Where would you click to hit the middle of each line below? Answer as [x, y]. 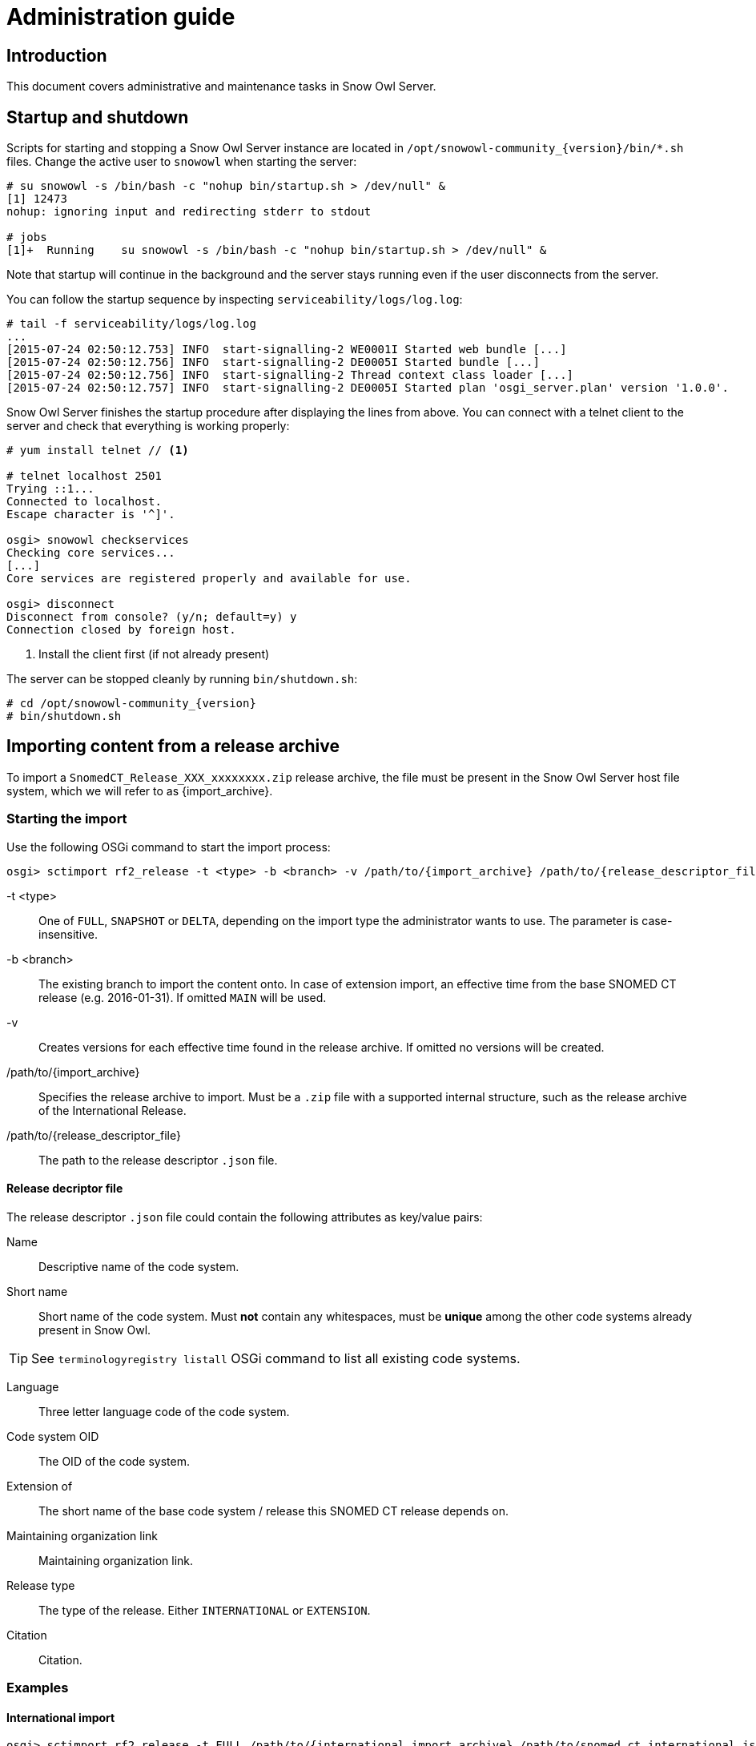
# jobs [27, 237]
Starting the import [67, 819]
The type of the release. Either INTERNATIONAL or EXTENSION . [205, 1610]
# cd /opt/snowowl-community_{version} [131, 704]
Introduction [57, 55]
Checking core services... [91, 553]
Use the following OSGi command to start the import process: [169, 847]
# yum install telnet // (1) [98, 451]
